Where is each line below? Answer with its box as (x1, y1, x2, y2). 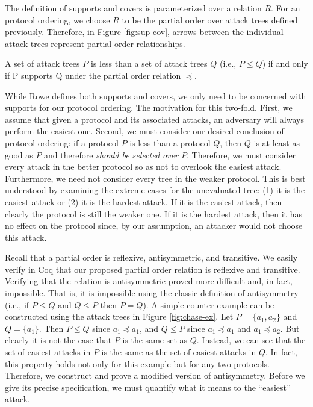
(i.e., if (5, 298, 29, 311)
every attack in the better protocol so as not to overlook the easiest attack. (5, 160, 282, 173)
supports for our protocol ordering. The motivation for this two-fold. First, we (5, 101, 293, 114)
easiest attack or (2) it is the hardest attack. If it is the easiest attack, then (5, 195, 282, 208)
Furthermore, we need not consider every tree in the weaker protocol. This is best (5, 172, 306, 184)
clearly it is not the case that (5, 334, 112, 346)
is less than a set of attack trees (90, 57, 208, 70)
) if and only (262, 57, 308, 70)
